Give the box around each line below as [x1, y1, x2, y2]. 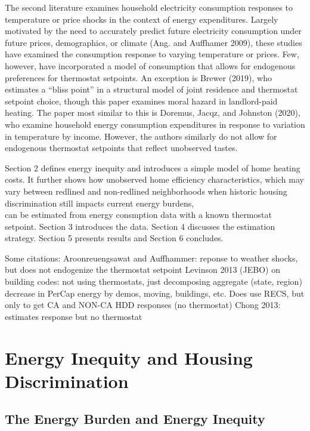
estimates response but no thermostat [5, 310, 142, 322]
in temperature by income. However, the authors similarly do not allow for [5, 130, 277, 142]
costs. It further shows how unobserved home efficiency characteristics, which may [5, 173, 304, 186]
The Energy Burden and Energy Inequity [5, 410, 265, 428]
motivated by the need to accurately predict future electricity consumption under [5, 24, 302, 37]
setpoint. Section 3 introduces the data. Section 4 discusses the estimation [5, 220, 275, 232]
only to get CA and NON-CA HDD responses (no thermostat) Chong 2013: [5, 298, 281, 311]
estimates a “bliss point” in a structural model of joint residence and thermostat [5, 83, 298, 96]
